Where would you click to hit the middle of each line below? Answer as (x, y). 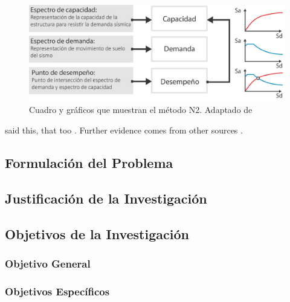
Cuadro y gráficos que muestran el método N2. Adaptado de (141, 110)
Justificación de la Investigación (106, 198)
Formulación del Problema (89, 162)
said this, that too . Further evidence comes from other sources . (124, 130)
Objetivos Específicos (57, 291)
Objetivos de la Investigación (97, 233)
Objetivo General (48, 263)
